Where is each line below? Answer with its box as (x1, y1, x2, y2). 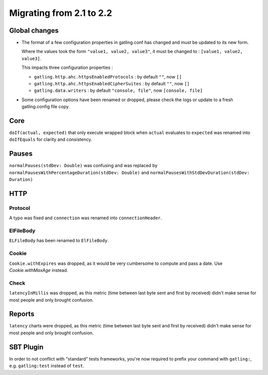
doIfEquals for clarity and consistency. (9, 136, 92, 142)
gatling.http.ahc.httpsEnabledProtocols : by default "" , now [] (34, 73, 182, 79)
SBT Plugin (9, 343, 44, 351)
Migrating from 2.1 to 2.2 (9, 7, 113, 18)
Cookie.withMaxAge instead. (9, 267, 68, 273)
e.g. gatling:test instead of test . (9, 363, 84, 369)
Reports (9, 310, 35, 318)
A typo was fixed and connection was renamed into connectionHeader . (9, 215, 162, 221)
